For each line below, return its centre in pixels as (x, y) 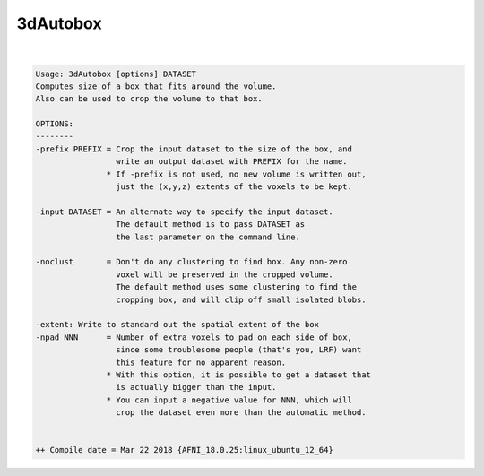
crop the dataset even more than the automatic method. (241, 413)
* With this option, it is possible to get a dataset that (239, 375)
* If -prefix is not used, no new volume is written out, (236, 174)
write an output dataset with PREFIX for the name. (231, 162)
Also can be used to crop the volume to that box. (149, 99)
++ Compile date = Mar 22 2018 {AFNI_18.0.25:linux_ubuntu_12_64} (184, 450)
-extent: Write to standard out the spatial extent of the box (177, 325)
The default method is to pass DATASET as (210, 225)
